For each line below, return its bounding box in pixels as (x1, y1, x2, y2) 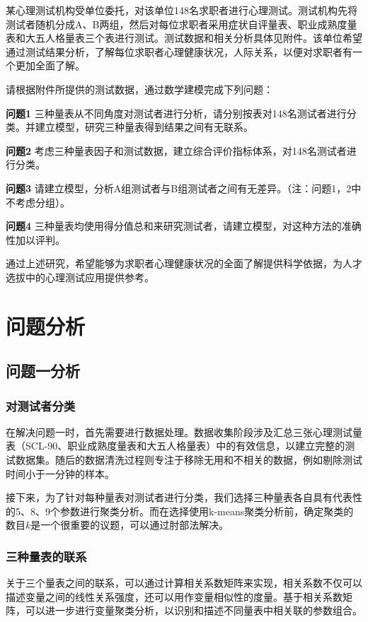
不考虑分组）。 (6, 194, 70, 209)
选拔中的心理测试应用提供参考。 (6, 269, 154, 284)
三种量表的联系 (6, 547, 87, 565)
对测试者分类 (6, 397, 76, 414)
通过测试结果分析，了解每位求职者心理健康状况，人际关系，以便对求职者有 (6, 44, 352, 59)
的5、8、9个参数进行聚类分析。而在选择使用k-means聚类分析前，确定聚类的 (6, 503, 354, 518)
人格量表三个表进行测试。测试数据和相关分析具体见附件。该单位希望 (45, 30, 362, 45)
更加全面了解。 (15, 58, 85, 73)
